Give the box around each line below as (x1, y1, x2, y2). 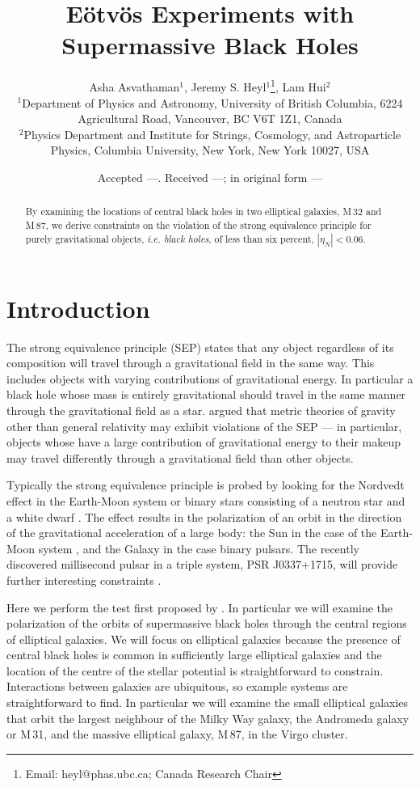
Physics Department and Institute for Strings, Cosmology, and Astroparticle (23, 125, 401, 142)
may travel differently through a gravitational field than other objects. (6, 449, 354, 466)
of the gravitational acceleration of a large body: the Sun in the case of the (6, 524, 377, 541)
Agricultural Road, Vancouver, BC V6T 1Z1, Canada (78, 110, 342, 127)
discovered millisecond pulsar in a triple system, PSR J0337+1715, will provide (6, 556, 398, 573)
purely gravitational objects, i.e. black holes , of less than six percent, (25, 231, 314, 245)
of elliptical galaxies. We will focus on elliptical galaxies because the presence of (6, 630, 401, 647)
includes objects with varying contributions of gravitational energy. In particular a (6, 370, 414, 387)
